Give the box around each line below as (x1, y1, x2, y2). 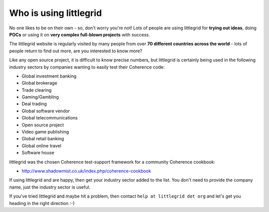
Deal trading (21, 101, 47, 107)
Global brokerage (21, 80, 57, 86)
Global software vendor (21, 107, 70, 114)
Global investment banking (21, 73, 77, 79)
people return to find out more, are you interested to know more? (9, 48, 142, 54)
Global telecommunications (21, 115, 78, 121)
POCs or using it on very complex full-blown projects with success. (9, 31, 150, 37)
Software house (21, 150, 54, 156)
